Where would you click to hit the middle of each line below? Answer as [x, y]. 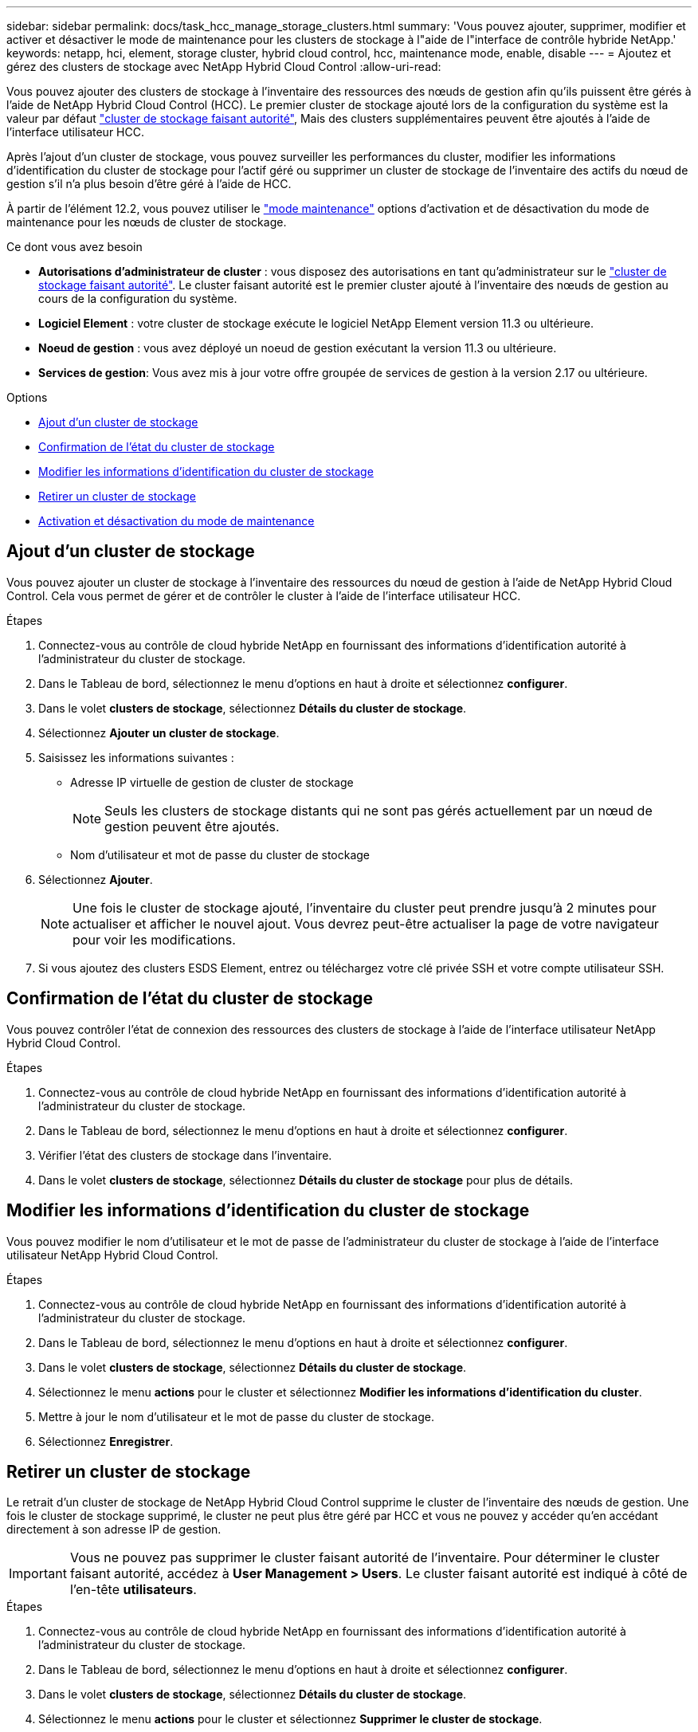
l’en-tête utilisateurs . [133, 1590]
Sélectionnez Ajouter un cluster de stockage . [159, 732]
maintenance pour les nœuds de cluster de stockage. [147, 222]
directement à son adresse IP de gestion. [114, 1530]
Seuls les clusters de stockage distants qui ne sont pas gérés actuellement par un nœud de [378, 810]
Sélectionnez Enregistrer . [106, 1441]
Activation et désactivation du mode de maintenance [176, 521]
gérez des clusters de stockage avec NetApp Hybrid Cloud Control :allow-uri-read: [224, 67]
